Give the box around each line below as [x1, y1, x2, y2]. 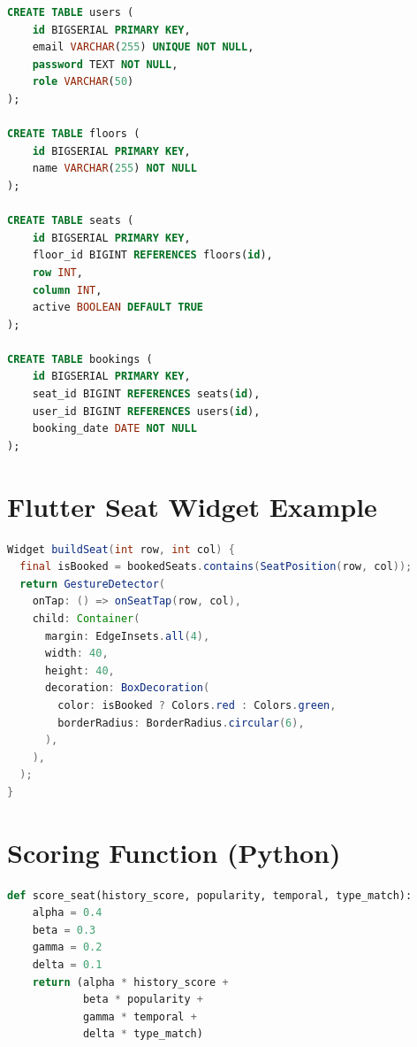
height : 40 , [44, 664, 115, 677]
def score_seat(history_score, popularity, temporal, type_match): [7, 889, 413, 902]
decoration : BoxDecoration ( [44, 681, 210, 695]
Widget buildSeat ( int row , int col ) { [7, 543, 235, 556]
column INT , [32, 283, 102, 296]
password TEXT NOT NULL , [32, 58, 178, 71]
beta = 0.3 [32, 923, 96, 936]
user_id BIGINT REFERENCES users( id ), [32, 404, 261, 418]
